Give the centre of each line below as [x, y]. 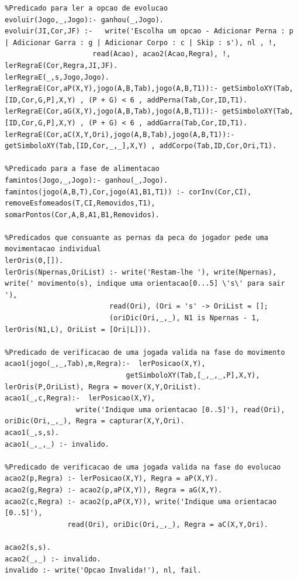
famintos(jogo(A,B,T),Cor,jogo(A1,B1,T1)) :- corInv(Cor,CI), [128, 192]
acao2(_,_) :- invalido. [53, 559]
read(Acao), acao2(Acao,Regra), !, [162, 54]
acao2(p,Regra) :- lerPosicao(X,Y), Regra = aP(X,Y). [112, 479]
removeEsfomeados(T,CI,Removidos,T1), [80, 203]
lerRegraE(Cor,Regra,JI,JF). [61, 65]
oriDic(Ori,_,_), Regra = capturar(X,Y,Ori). [95, 421]
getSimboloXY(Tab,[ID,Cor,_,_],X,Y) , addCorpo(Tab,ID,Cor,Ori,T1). [141, 146]
